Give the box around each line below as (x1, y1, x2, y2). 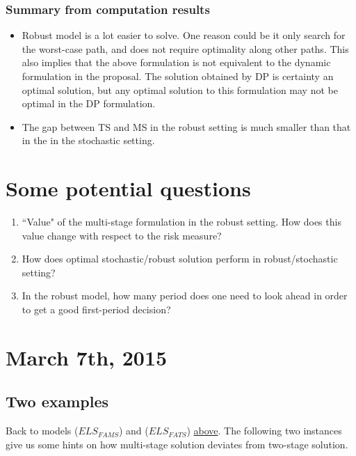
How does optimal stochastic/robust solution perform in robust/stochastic (22, 251, 338, 266)
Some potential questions (6, 174, 251, 203)
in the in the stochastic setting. (22, 133, 155, 148)
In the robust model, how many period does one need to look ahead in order (22, 288, 348, 303)
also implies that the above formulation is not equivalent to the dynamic (22, 55, 331, 70)
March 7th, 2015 (6, 343, 168, 371)
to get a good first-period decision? (22, 302, 171, 317)
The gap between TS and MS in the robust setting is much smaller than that (22, 119, 351, 134)
